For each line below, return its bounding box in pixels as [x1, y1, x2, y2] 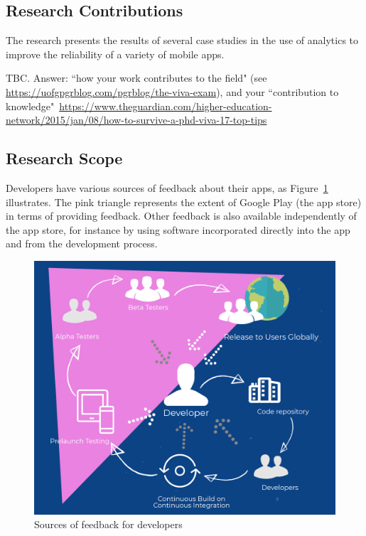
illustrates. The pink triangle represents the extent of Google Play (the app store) [6, 194, 362, 209]
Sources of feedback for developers [34, 517, 183, 532]
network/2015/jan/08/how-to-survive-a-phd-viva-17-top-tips [6, 112, 267, 127]
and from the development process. [6, 236, 158, 251]
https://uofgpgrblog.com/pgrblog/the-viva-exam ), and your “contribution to [6, 84, 339, 99]
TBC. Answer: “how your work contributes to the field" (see [6, 70, 267, 85]
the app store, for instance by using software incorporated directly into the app [6, 222, 350, 237]
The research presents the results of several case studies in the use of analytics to [6, 33, 359, 48]
